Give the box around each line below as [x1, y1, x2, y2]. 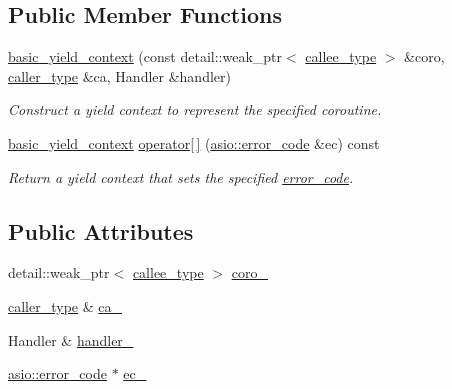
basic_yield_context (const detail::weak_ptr [8, 46, 282, 67]
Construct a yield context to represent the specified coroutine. [8, 99, 382, 120]
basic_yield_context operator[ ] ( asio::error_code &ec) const [8, 132, 380, 153]
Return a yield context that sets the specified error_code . [8, 166, 354, 187]
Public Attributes [8, 215, 194, 246]
